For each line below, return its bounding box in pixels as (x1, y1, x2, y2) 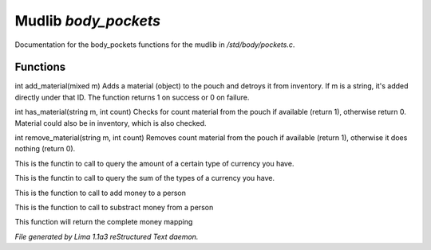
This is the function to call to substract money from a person (14, 202, 214, 212)
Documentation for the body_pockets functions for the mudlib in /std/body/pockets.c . (14, 40, 295, 49)
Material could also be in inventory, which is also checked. (14, 118, 207, 127)
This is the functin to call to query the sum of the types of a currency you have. (14, 174, 275, 183)
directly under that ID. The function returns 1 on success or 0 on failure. (14, 92, 250, 102)
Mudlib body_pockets (14, 12, 161, 29)
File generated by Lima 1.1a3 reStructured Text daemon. (14, 232, 199, 241)
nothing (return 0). (14, 144, 76, 154)
